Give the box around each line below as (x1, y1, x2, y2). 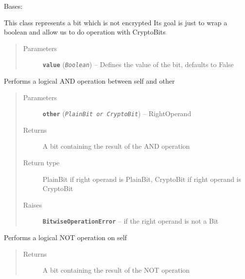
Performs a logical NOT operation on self (4, 232, 127, 243)
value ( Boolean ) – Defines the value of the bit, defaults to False (42, 59, 234, 70)
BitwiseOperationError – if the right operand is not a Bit (42, 216, 219, 226)
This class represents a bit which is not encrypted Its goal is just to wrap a (4, 17, 227, 27)
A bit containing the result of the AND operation (42, 141, 190, 151)
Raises (23, 199, 42, 209)
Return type (23, 157, 60, 168)
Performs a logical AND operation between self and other (4, 76, 175, 86)
